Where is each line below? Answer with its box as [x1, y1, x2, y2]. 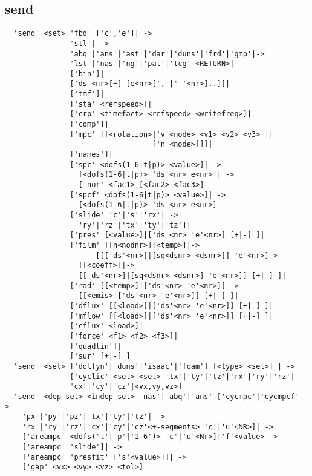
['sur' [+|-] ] [70, 352, 131, 361]
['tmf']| [70, 90, 105, 99]
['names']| [70, 150, 113, 159]
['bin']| [70, 69, 105, 78]
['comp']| [70, 120, 109, 129]
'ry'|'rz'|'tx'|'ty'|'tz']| [78, 220, 191, 230]
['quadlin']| [70, 342, 122, 351]
